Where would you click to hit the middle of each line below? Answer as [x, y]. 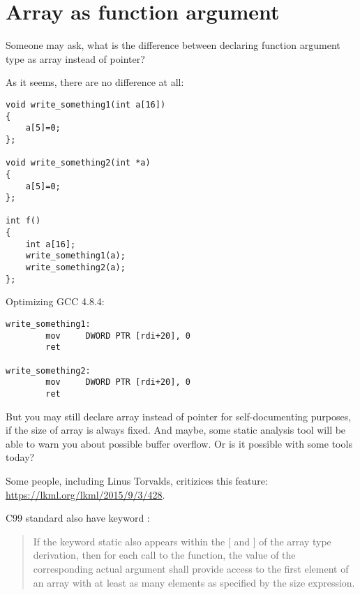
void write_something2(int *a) [78, 163]
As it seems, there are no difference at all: [95, 82]
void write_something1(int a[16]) [86, 104]
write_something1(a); [75, 256]
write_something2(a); [75, 268]
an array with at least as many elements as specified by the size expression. [194, 582]
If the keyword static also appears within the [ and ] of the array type [182, 541]
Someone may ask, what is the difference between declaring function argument [173, 45]
